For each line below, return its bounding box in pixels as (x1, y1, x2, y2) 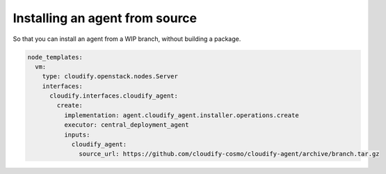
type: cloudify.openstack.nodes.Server (42, 73, 179, 80)
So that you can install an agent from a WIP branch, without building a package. (13, 35, 241, 43)
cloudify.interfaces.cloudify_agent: (49, 92, 179, 100)
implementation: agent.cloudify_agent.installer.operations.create (63, 111, 299, 119)
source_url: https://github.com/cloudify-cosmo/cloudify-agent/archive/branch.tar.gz (79, 150, 380, 158)
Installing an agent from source (13, 10, 198, 26)
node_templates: (27, 53, 83, 61)
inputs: (63, 130, 90, 139)
